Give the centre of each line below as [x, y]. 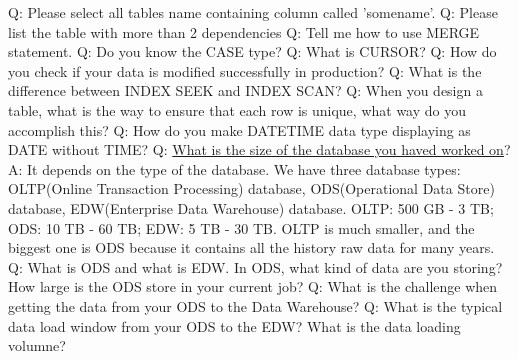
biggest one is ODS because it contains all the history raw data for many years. [251, 247]
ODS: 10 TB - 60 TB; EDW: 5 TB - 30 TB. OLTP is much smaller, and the [241, 227]
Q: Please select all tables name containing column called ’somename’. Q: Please [253, 12]
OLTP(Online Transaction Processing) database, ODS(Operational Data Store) [251, 188]
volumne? [37, 345]
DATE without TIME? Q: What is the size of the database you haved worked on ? [259, 149]
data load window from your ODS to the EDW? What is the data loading [234, 325]
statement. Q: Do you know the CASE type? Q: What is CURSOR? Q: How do [252, 51]
